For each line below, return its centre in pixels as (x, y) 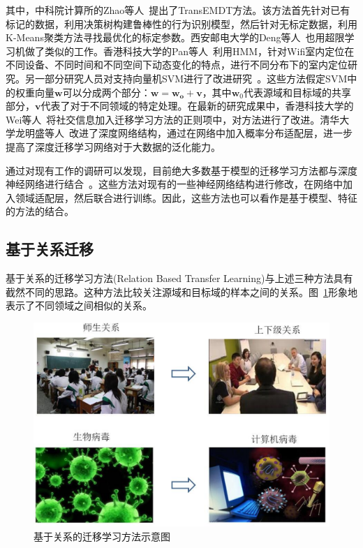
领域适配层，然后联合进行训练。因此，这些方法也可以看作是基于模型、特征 (186, 197)
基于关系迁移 (50, 249)
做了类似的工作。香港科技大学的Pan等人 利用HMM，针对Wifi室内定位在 (190, 51)
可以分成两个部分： (106, 92)
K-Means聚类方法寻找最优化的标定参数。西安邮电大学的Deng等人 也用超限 (175, 37)
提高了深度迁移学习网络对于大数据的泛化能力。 (113, 146)
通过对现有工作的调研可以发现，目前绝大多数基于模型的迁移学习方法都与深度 (181, 170)
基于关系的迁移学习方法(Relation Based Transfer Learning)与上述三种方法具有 (179, 278)
